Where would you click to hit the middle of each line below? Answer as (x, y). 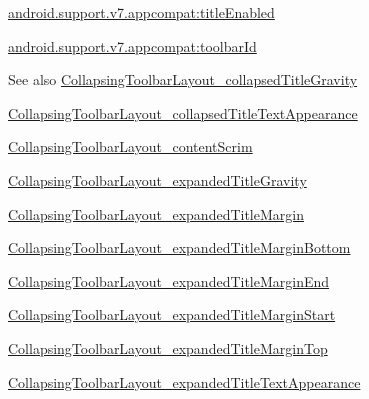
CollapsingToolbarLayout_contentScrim (130, 146)
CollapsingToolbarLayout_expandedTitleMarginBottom (179, 247)
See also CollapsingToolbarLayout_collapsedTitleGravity (183, 79)
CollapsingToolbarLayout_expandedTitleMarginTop (168, 347)
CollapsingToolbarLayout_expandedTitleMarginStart (172, 314)
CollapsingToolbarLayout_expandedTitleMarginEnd (169, 280)
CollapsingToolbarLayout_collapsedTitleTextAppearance (183, 112)
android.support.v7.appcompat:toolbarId (132, 45)
